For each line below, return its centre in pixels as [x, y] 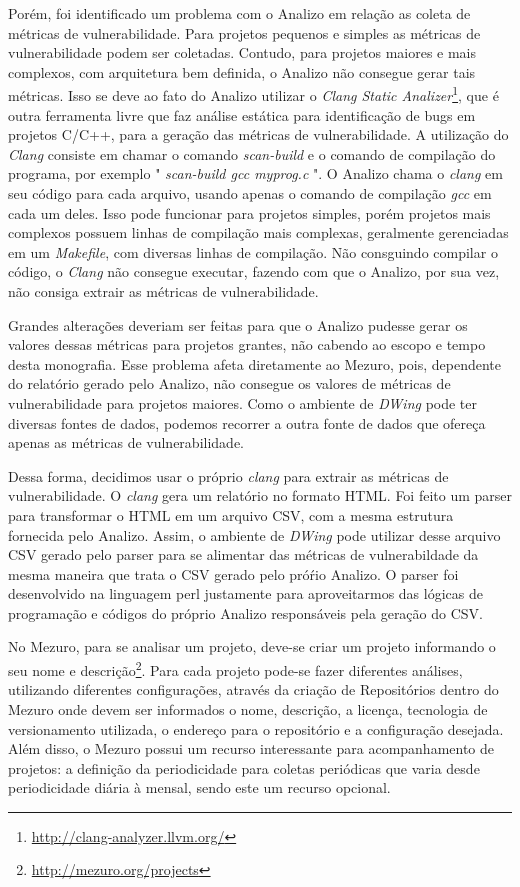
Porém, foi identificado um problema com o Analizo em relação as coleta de [239, 13]
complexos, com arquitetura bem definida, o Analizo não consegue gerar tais [242, 71]
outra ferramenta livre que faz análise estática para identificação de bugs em [242, 114]
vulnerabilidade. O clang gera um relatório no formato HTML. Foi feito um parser [260, 495]
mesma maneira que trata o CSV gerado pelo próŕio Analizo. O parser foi [233, 573]
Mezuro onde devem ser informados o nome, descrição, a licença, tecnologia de [248, 708]
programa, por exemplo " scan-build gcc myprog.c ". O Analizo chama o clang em [255, 173]
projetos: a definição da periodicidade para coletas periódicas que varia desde [244, 767]
